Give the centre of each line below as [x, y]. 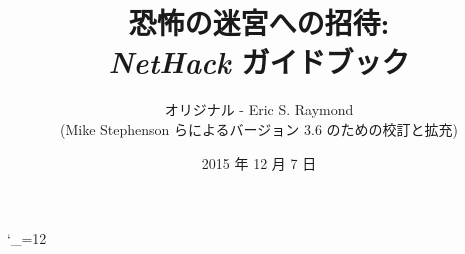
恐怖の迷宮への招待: [259, 22]
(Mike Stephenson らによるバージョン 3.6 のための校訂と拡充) [259, 128]
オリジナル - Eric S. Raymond [259, 109]
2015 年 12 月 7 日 [259, 162]
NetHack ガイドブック [259, 62]
